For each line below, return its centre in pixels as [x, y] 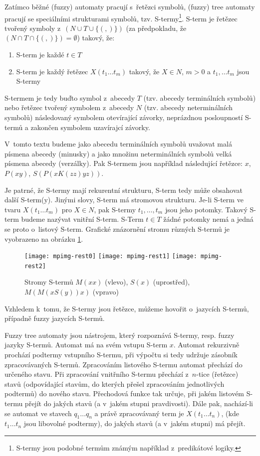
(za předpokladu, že [156, 28]
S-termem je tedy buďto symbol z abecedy [70, 97]
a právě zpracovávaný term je [139, 413]
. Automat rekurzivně [206, 345]
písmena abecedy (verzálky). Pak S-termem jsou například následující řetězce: [124, 163]
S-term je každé [40, 55]
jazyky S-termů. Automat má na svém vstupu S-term [86, 345]
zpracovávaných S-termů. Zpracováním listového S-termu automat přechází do [124, 364]
